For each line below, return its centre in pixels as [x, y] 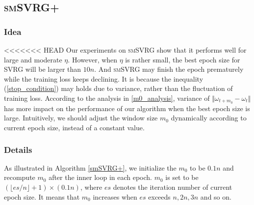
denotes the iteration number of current [173, 187]
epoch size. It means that [42, 196]
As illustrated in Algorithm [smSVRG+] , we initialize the [90, 167]
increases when [115, 196]
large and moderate [33, 59]
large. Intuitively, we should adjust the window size [81, 118]
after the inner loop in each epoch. [100, 177]
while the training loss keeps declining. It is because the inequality [104, 78]
